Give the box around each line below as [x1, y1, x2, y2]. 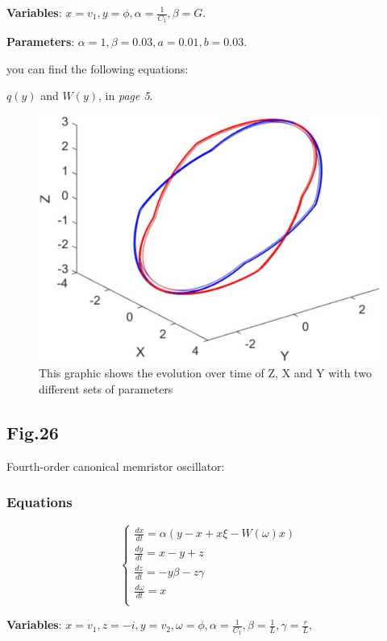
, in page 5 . [98, 87, 153, 104]
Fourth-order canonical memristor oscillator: [6, 457, 225, 474]
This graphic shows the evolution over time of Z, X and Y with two [39, 364, 372, 381]
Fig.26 [6, 419, 59, 444]
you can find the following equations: [6, 60, 189, 77]
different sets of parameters [39, 380, 173, 397]
